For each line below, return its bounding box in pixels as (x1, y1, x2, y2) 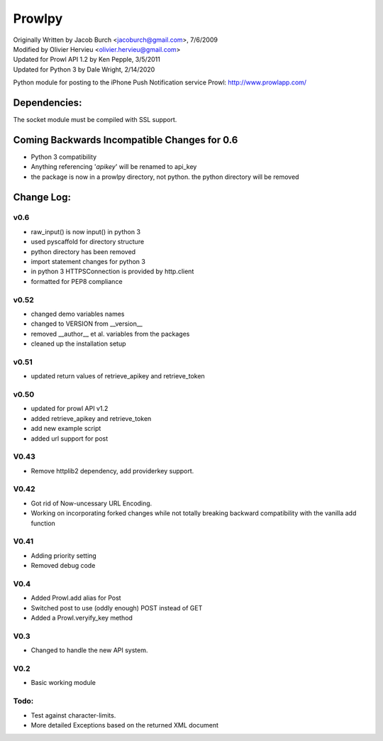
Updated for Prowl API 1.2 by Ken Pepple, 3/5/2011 (13, 55, 161, 64)
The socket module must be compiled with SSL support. (13, 116, 177, 124)
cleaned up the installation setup (30, 339, 126, 348)
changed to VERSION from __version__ (30, 319, 143, 328)
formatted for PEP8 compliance (30, 277, 123, 285)
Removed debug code (30, 561, 96, 570)
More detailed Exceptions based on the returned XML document (30, 720, 219, 729)
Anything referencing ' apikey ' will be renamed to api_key (30, 163, 197, 171)
